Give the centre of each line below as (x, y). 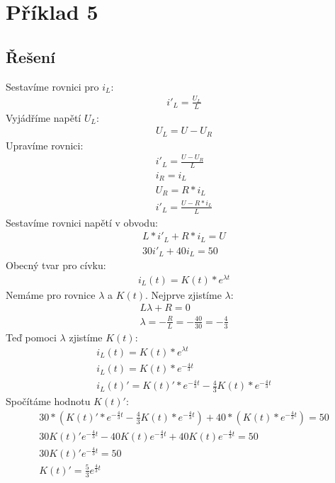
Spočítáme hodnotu (48, 401)
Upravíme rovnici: (45, 145)
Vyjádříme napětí (44, 117)
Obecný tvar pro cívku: (56, 265)
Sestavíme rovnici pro (52, 86)
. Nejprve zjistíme (183, 294)
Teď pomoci (31, 337)
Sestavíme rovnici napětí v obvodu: (82, 222)
